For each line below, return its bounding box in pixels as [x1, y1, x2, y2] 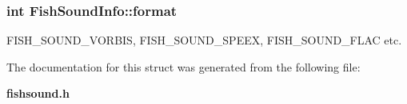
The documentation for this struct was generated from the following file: [6, 58, 361, 75]
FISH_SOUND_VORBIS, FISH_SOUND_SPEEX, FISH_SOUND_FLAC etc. [6, 32, 402, 48]
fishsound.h [6, 85, 70, 102]
